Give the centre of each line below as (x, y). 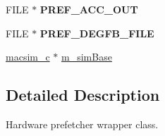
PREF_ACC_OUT (89, 9)
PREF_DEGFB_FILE (97, 33)
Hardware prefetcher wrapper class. (82, 124)
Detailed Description (83, 95)
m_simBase (87, 57)
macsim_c (28, 57)
